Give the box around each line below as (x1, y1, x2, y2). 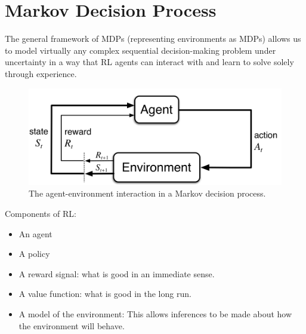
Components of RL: (5, 207, 76, 219)
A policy (18, 247, 50, 260)
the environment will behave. (18, 319, 125, 332)
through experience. (5, 67, 77, 79)
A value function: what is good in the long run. (18, 287, 191, 300)
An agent (18, 227, 52, 240)
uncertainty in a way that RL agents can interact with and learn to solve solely (5, 56, 294, 68)
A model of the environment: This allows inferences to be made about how (18, 307, 292, 320)
